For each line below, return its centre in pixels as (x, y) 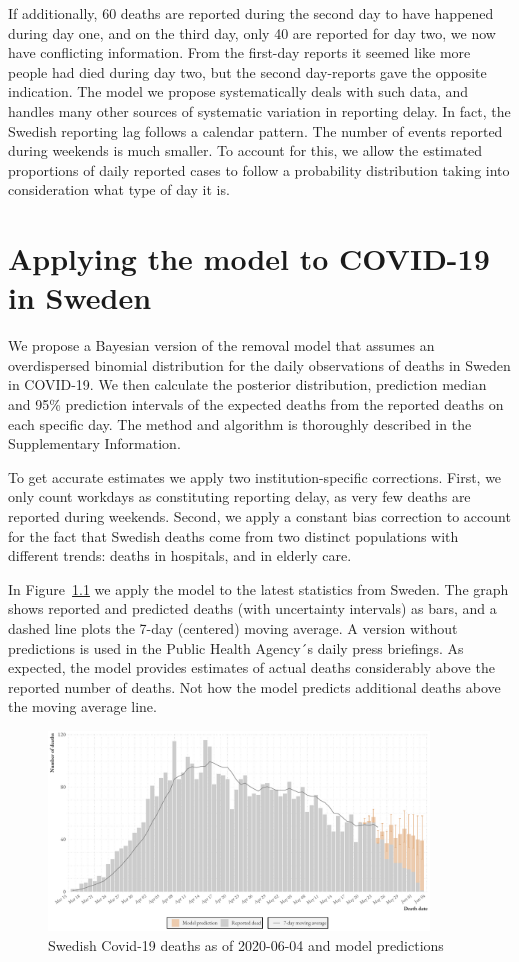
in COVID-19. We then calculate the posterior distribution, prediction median (247, 384)
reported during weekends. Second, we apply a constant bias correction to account (259, 516)
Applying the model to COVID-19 (249, 258)
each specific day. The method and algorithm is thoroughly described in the (240, 423)
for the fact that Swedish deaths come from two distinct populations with (233, 535)
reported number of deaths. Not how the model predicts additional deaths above (254, 686)
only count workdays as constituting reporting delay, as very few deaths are (239, 496)
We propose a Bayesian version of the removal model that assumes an (221, 345)
